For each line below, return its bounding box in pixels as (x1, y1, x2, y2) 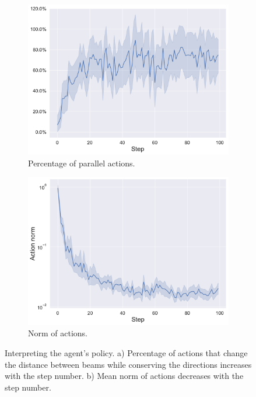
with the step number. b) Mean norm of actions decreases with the (5, 370, 244, 382)
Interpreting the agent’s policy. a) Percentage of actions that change (5, 346, 248, 358)
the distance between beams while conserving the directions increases (5, 358, 252, 370)
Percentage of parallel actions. (28, 156, 135, 169)
